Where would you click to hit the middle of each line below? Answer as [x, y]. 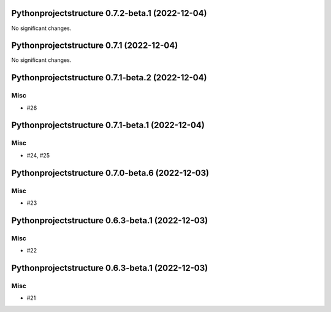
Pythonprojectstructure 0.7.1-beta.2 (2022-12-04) [109, 78]
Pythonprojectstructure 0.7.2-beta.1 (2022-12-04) [109, 13]
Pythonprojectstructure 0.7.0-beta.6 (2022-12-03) [110, 173]
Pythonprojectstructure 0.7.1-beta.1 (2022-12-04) [108, 125]
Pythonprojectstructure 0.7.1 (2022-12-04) [95, 46]
